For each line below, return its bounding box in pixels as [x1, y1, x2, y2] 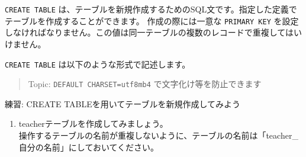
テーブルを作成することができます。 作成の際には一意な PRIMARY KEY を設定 [5, 14, 299, 27]
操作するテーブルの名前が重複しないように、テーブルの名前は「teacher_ [18, 129, 298, 141]
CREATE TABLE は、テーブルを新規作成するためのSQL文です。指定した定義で [5, 3, 297, 15]
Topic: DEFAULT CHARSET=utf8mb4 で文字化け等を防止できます [28, 78, 262, 90]
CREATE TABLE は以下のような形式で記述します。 [5, 57, 191, 70]
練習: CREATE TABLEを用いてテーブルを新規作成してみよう [5, 97, 241, 110]
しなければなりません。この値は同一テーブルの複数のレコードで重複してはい [5, 26, 302, 39]
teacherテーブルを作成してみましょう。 [18, 117, 168, 130]
